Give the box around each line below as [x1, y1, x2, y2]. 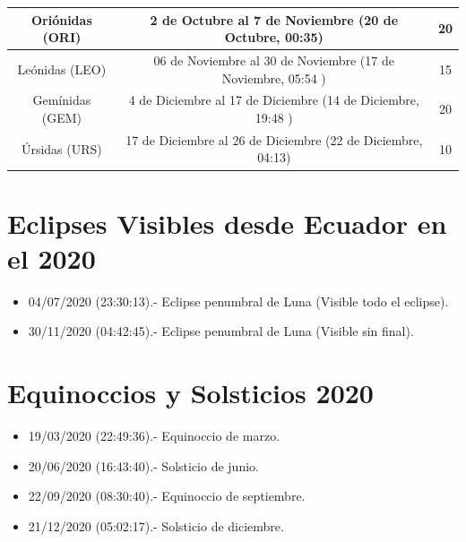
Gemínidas [32, 90, 91, 109]
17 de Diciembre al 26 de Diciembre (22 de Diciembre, [125, 130, 423, 149]
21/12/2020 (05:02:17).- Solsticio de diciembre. [28, 516, 284, 535]
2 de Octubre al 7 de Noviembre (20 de [150, 10, 399, 29]
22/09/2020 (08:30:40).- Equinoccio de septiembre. [28, 486, 306, 505]
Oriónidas [30, 10, 92, 29]
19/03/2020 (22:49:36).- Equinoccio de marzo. [28, 426, 280, 445]
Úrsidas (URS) [21, 139, 102, 158]
